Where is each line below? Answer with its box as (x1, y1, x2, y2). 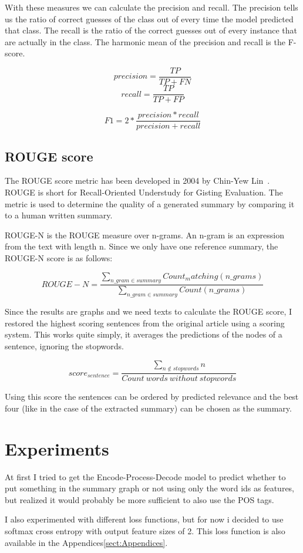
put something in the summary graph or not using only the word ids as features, (5, 482, 295, 494)
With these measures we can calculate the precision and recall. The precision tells (5, 1, 298, 13)
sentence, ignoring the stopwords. (5, 339, 124, 352)
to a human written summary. (5, 209, 113, 221)
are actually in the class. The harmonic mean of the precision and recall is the (5, 35, 285, 48)
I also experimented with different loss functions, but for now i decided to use (5, 513, 284, 525)
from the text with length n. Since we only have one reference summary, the (5, 240, 278, 252)
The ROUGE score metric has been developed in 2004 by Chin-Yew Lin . (5, 174, 270, 187)
